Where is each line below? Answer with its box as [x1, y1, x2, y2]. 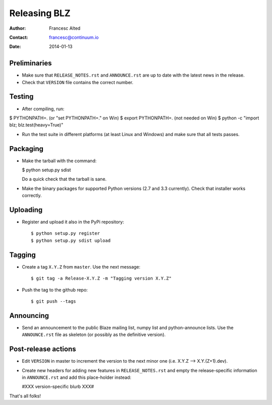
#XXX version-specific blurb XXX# [22, 383, 94, 390]
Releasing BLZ [9, 8, 71, 19]
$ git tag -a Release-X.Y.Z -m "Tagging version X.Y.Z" [31, 276, 172, 282]
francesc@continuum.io [49, 34, 99, 40]
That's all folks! [9, 393, 41, 399]
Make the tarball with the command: [22, 158, 97, 164]
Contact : [9, 34, 29, 40]
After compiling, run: [22, 106, 65, 112]
